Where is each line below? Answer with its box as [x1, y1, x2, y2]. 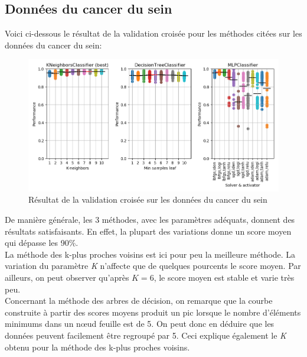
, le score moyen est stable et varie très [153, 271, 295, 283]
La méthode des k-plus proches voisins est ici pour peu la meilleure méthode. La [5, 248, 296, 260]
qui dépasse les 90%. [5, 236, 79, 249]
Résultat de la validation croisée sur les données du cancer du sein [28, 193, 267, 206]
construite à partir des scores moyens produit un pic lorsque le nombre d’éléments [5, 306, 301, 318]
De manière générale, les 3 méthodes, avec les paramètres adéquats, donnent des [5, 213, 295, 225]
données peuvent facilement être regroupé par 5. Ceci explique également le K [5, 329, 286, 341]
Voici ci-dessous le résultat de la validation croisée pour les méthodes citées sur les [5, 27, 302, 40]
